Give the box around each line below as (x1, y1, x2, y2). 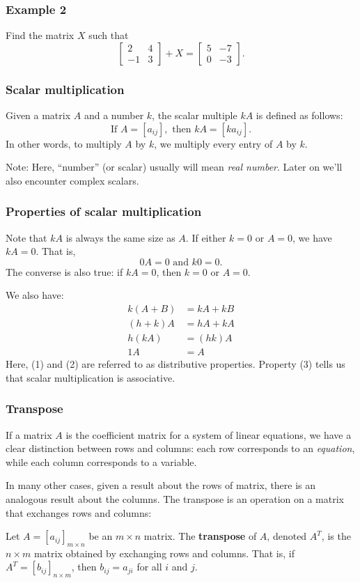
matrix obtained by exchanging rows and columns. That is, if (33, 545, 295, 560)
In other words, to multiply (6, 136, 122, 150)
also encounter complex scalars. (6, 173, 139, 187)
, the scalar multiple (152, 108, 237, 123)
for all (136, 559, 162, 574)
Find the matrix (6, 28, 75, 42)
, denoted (267, 529, 307, 543)
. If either (185, 230, 226, 244)
